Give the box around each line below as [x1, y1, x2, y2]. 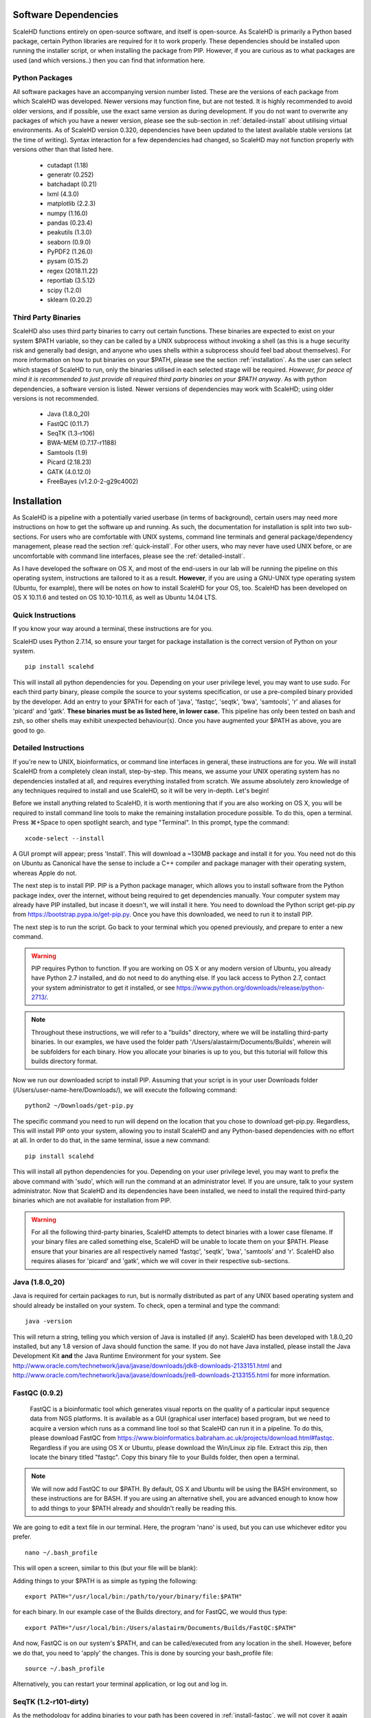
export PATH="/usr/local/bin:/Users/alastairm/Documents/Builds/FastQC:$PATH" [25, 1624, 297, 1631]
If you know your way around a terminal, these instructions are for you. [12, 625, 213, 633]
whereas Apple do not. [12, 869, 77, 877]
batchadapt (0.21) [47, 180, 98, 188]
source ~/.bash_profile [25, 1664, 105, 1673]
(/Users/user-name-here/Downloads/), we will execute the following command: [12, 1086, 237, 1094]
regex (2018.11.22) [47, 267, 99, 275]
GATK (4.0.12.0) [47, 467, 91, 476]
